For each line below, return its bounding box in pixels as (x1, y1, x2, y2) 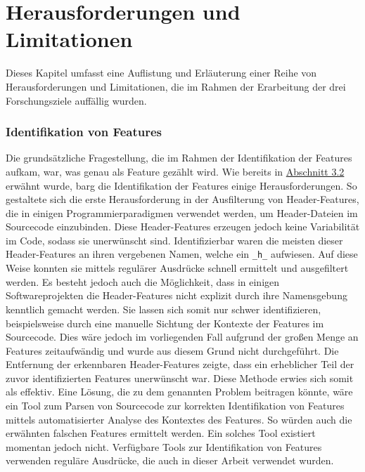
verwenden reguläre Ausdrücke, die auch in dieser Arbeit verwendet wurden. (6, 453, 334, 468)
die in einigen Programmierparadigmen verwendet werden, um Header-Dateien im (6, 205, 358, 220)
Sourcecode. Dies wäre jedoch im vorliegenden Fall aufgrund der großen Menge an (6, 329, 359, 344)
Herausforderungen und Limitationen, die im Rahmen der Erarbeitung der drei (6, 79, 346, 93)
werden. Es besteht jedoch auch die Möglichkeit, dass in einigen (6, 274, 280, 289)
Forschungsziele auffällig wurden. (6, 93, 147, 107)
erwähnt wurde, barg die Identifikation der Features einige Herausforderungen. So (6, 178, 357, 192)
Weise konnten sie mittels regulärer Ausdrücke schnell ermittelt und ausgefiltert (6, 261, 349, 275)
